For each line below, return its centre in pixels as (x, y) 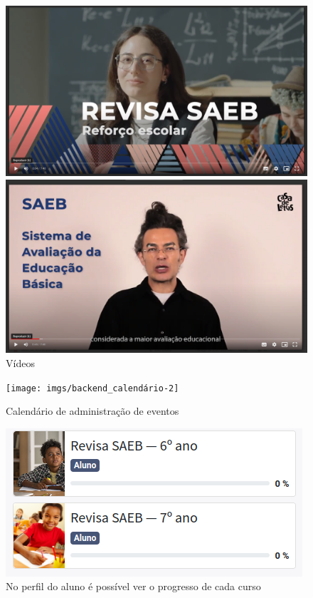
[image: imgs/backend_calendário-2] (92, 388)
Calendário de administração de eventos (92, 411)
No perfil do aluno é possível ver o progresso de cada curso (133, 586)
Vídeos (20, 362)
